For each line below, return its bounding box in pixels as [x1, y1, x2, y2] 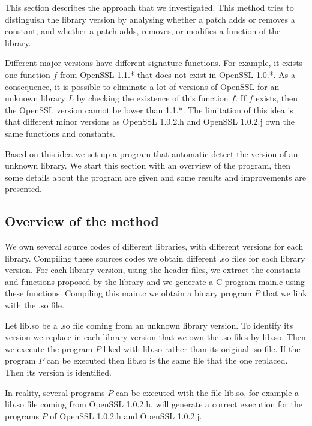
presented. [5, 182, 42, 195]
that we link [262, 287, 307, 299]
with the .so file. [5, 299, 64, 311]
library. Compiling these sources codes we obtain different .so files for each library [5, 251, 305, 264]
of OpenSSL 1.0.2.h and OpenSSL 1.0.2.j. [50, 409, 202, 422]
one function [5, 68, 50, 80]
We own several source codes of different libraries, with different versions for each [5, 240, 304, 253]
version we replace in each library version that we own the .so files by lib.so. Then [5, 331, 306, 343]
